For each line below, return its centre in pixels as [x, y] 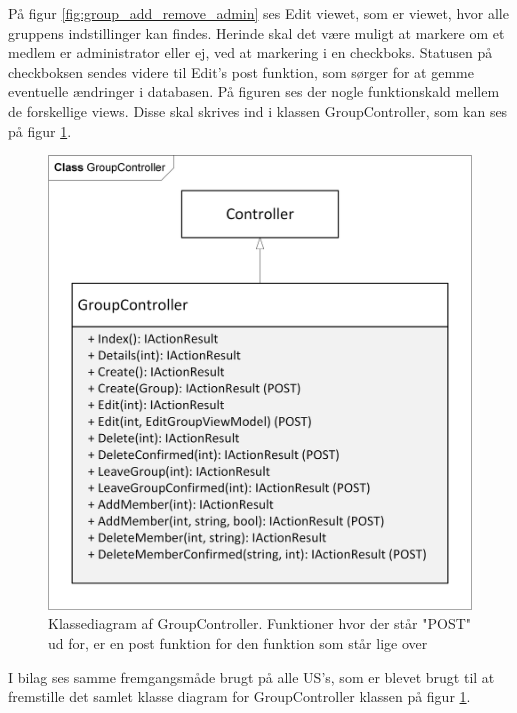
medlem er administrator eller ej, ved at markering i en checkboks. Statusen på [250, 52]
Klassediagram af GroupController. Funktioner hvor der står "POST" [260, 623]
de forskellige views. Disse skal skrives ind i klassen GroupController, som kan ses [258, 110]
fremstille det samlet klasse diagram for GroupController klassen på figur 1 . [239, 696]
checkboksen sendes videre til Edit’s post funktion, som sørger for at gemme [241, 71]
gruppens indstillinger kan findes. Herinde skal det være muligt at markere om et [256, 32]
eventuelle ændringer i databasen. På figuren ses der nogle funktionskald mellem [254, 91]
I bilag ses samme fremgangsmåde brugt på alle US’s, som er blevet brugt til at [251, 676]
